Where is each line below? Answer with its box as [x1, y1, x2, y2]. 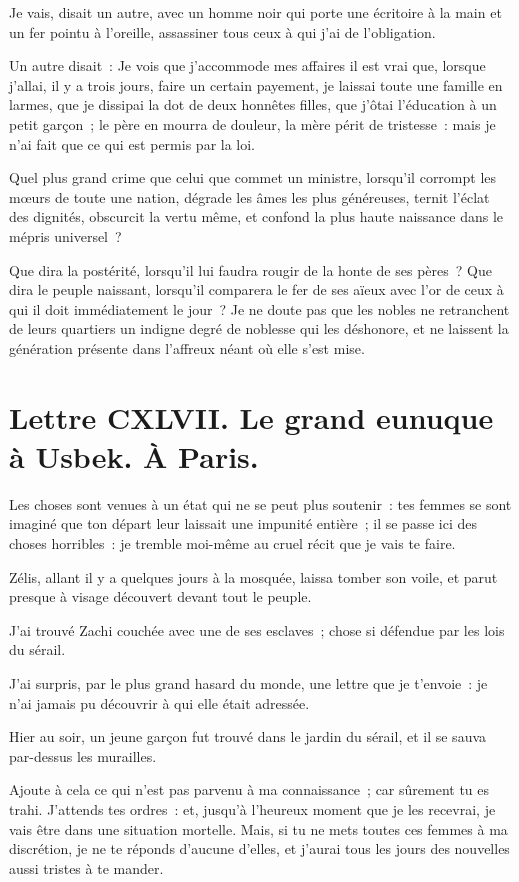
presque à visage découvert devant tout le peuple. [9, 586, 312, 607]
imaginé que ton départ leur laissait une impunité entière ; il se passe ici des [9, 513, 477, 534]
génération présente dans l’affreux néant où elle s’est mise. [9, 337, 365, 358]
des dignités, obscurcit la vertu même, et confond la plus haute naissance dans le [9, 206, 504, 227]
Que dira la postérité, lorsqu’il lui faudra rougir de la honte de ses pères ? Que [9, 259, 492, 280]
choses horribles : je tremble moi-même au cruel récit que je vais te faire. [9, 533, 456, 553]
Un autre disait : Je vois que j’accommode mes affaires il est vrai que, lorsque [9, 55, 486, 76]
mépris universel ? [9, 225, 122, 246]
